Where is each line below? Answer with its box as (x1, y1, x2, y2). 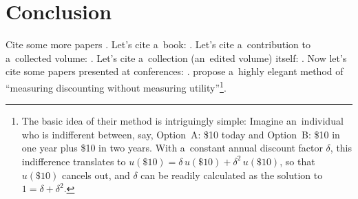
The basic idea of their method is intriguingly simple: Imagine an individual (21, 114, 344, 128)
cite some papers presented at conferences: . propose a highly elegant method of (6, 64, 344, 78)
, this (330, 140, 352, 155)
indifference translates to (21, 154, 126, 168)
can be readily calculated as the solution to (140, 167, 323, 182)
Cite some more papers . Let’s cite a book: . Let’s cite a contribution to (6, 37, 310, 52)
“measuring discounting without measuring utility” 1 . (6, 78, 227, 94)
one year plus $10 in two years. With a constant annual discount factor (21, 140, 323, 155)
